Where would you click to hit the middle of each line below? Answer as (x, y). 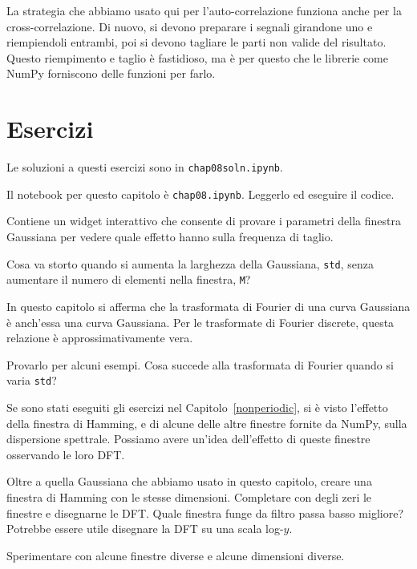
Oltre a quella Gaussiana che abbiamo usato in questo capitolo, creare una (189, 481)
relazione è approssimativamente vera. (100, 338)
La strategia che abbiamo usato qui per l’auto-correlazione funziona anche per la (204, 10)
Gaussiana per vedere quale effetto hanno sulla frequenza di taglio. (170, 236)
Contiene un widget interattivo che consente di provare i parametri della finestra (204, 221)
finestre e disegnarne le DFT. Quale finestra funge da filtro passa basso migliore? (205, 513)
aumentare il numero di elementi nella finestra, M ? (129, 279)
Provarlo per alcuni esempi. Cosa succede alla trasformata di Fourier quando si (200, 364)
